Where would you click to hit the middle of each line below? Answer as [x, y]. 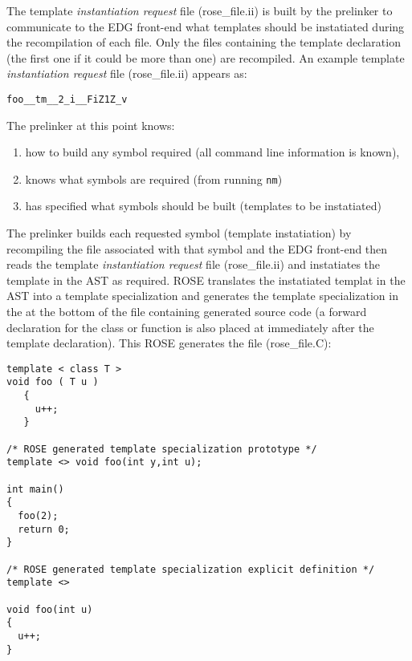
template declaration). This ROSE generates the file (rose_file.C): [169, 343]
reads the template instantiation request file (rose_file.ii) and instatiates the [194, 264]
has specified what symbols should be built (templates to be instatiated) [203, 206]
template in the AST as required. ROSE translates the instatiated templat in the [206, 280]
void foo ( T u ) [53, 382]
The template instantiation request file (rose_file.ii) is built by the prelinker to [200, 10]
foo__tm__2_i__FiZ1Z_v [67, 99]
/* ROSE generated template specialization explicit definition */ [191, 569]
